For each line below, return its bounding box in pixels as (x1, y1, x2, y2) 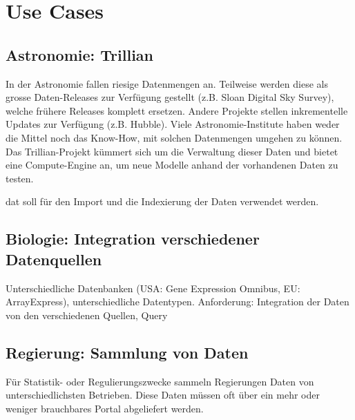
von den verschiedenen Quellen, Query (6, 307, 168, 322)
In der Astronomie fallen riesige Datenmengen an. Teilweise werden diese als (6, 76, 328, 90)
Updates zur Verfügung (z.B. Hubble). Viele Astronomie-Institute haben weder (6, 117, 340, 131)
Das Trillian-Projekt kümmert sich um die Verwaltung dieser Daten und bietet (6, 144, 338, 158)
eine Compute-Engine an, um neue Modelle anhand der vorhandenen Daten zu (6, 157, 338, 172)
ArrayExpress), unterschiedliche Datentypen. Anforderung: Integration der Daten (6, 294, 349, 309)
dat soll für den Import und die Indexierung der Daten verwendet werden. (6, 194, 319, 209)
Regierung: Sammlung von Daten (6, 341, 249, 363)
